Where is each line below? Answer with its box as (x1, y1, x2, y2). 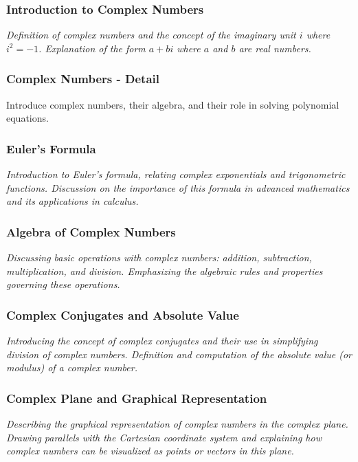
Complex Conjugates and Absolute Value (6, 306, 239, 323)
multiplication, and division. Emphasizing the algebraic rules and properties (6, 263, 323, 278)
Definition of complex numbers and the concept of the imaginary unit (6, 27, 296, 42)
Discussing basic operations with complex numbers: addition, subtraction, (6, 250, 312, 265)
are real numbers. (238, 41, 311, 55)
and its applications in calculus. (6, 194, 139, 208)
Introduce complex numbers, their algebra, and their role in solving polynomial (6, 97, 339, 111)
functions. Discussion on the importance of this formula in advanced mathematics (6, 180, 350, 195)
